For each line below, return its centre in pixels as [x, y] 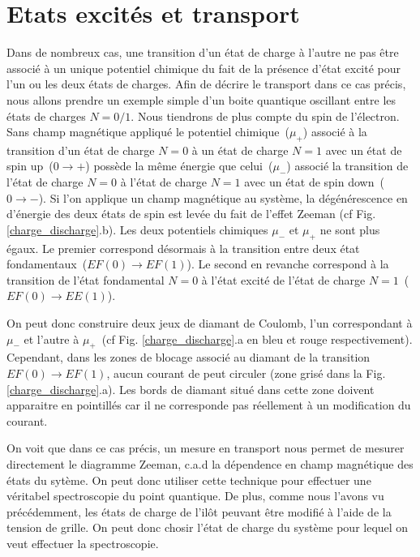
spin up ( [30, 166]
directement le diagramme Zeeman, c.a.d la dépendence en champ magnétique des [210, 463]
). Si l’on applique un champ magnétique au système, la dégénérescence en [223, 197]
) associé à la [335, 132]
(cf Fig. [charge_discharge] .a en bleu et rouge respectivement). [257, 338]
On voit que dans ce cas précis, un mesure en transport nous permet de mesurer [206, 448]
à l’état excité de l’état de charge [283, 279]
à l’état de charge [163, 182]
